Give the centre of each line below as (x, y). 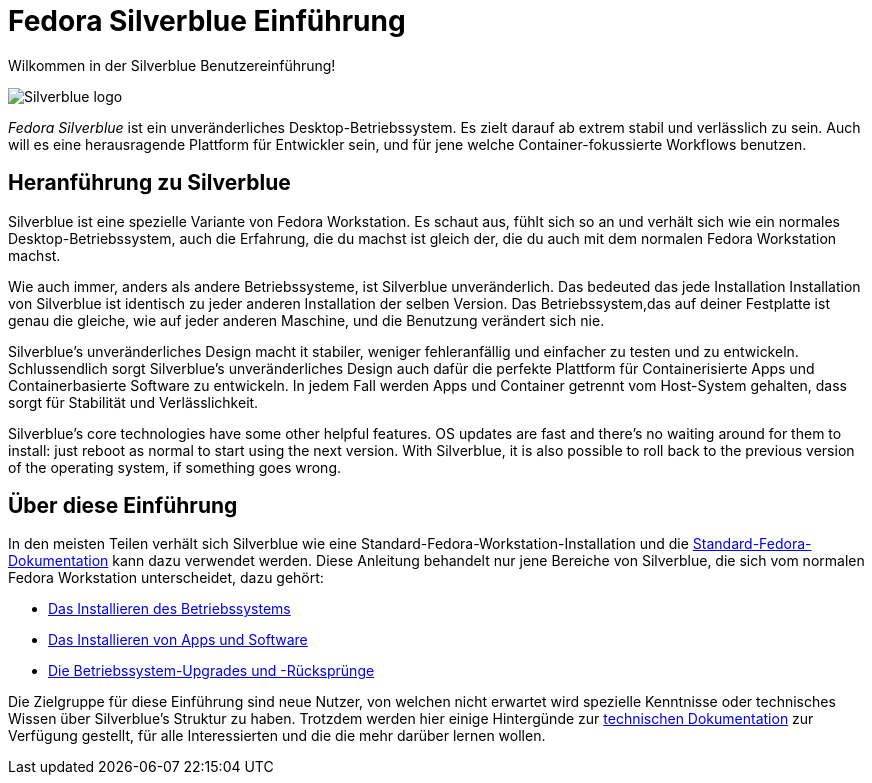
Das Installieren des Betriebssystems (169, 609)
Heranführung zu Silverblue (149, 183)
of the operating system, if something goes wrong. (174, 467)
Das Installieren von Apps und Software (178, 640)
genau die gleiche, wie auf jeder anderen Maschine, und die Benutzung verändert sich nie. (306, 320)
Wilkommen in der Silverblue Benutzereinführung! (172, 65)
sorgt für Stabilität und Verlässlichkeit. (133, 402)
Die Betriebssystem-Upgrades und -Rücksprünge (211, 671)
